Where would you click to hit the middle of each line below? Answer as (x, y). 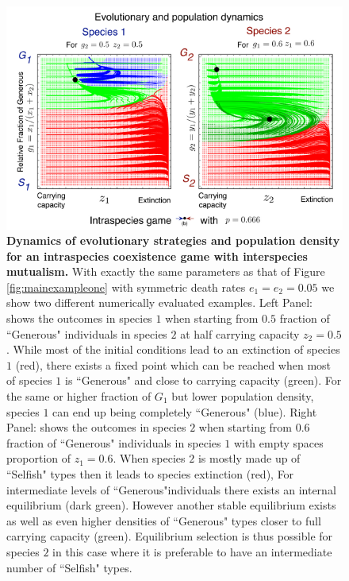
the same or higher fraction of (79, 396)
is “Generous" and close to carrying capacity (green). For (203, 380)
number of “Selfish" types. (69, 567)
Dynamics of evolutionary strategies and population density (173, 240)
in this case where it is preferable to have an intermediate (192, 551)
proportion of (39, 458)
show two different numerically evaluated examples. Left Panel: (159, 302)
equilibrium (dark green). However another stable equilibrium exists (171, 505)
